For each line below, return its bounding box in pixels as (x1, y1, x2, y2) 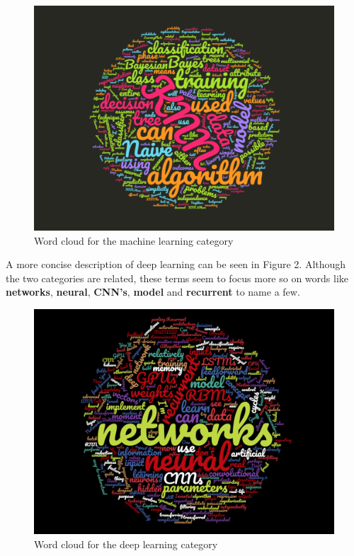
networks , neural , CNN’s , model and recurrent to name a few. (6, 284, 300, 299)
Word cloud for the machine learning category (34, 233, 234, 248)
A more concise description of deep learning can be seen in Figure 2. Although (6, 257, 346, 272)
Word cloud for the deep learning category (34, 536, 218, 551)
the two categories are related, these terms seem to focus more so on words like (6, 270, 349, 285)
